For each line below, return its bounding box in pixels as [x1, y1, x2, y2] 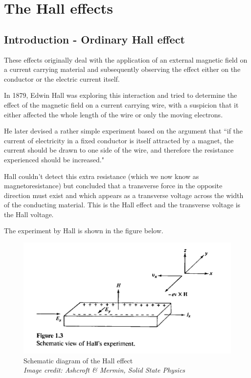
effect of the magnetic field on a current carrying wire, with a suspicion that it [4, 99, 239, 110]
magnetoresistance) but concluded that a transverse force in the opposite [4, 180, 223, 191]
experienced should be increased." [4, 154, 104, 164]
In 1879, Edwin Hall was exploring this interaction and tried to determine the [4, 90, 237, 100]
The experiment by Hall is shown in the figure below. [4, 225, 163, 236]
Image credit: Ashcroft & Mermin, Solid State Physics [23, 365, 185, 375]
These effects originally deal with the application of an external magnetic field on [4, 54, 248, 65]
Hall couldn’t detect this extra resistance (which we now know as [4, 171, 199, 181]
